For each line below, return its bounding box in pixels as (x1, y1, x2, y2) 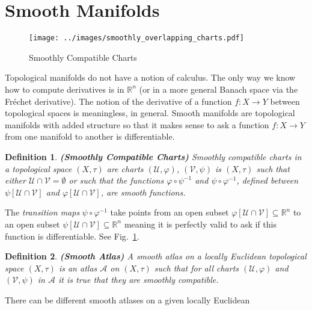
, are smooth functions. (100, 185, 186, 198)
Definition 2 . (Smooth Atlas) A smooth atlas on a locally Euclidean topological (5, 250, 307, 262)
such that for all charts (154, 261, 239, 274)
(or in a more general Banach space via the (139, 82, 298, 95)
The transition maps (5, 206, 80, 219)
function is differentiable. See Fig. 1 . (5, 229, 139, 242)
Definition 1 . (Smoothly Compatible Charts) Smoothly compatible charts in (5, 150, 302, 163)
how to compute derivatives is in (5, 82, 124, 95)
